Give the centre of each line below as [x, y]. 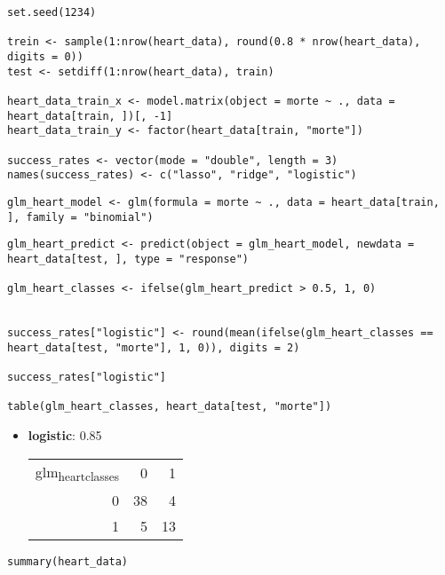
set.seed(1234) [52, 12]
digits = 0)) [45, 56]
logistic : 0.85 [65, 435]
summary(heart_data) [68, 561]
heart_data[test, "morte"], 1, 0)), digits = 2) [154, 347]
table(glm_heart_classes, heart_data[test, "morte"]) [170, 407]
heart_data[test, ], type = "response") [128, 259]
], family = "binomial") [80, 217]
